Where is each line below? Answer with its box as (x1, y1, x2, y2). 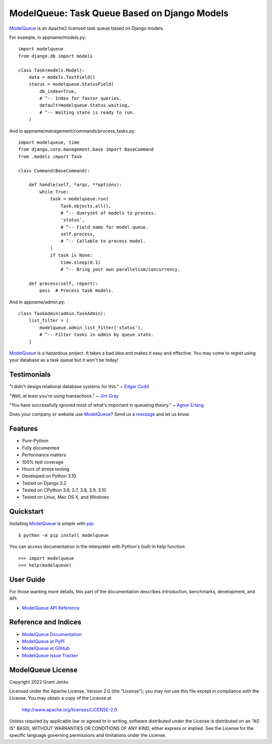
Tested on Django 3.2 (22, 480, 66, 486)
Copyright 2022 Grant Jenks (9, 678, 69, 685)
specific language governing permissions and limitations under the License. (9, 732, 166, 738)
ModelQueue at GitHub (22, 645, 70, 651)
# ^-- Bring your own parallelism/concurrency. (60, 267, 181, 272)
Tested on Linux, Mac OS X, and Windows (22, 494, 109, 500)
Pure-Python (22, 438, 49, 444)
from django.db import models (18, 53, 93, 59)
